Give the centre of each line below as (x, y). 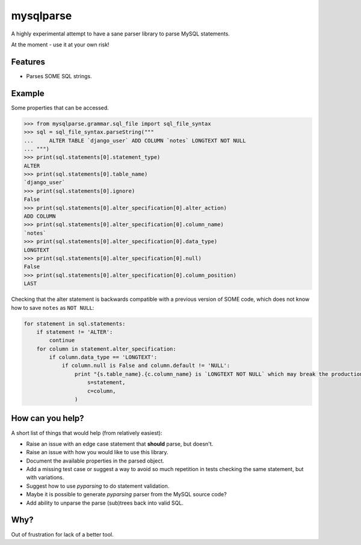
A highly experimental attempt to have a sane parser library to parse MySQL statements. (120, 34)
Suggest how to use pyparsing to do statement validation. (98, 486)
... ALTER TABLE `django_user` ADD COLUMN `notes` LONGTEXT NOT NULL (135, 140)
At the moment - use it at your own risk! (60, 45)
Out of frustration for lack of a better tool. (62, 534)
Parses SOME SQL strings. (59, 76)
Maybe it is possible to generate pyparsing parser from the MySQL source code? (126, 494)
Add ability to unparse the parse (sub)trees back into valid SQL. (105, 503)
